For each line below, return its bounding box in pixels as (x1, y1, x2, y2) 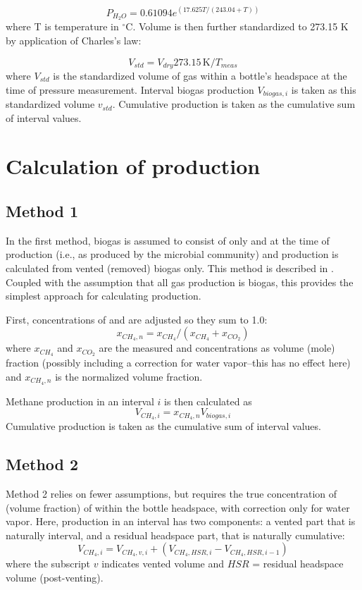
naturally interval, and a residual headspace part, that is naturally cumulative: (6, 527, 345, 542)
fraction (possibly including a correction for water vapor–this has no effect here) (6, 355, 351, 370)
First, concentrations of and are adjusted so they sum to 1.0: (6, 312, 268, 326)
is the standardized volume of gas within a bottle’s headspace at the (53, 68, 347, 82)
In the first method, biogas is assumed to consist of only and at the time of (6, 233, 330, 247)
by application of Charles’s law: (6, 32, 142, 47)
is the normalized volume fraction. (55, 369, 203, 383)
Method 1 (6, 200, 79, 221)
